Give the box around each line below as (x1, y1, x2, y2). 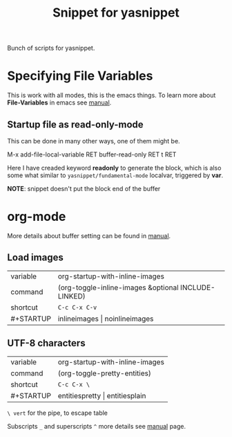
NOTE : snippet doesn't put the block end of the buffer (7, 184, 161, 193)
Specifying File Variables (7, 68, 153, 84)
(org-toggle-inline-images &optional (57, 283, 179, 292)
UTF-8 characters (7, 337, 86, 349)
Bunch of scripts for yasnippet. (7, 44, 95, 53)
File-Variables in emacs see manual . (7, 98, 112, 107)
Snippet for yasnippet (52, 5, 180, 21)
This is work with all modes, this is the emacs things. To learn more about (7, 91, 216, 100)
